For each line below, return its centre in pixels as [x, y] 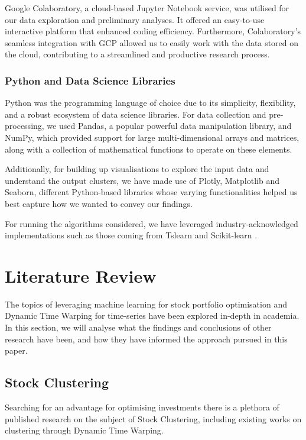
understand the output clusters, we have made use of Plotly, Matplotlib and [142, 180]
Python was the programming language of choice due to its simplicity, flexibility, [150, 103]
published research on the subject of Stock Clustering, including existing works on [153, 418]
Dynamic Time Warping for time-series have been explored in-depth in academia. [152, 316]
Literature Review [81, 275]
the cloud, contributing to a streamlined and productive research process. [137, 54]
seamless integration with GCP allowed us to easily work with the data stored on [152, 42]
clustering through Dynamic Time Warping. [84, 430]
